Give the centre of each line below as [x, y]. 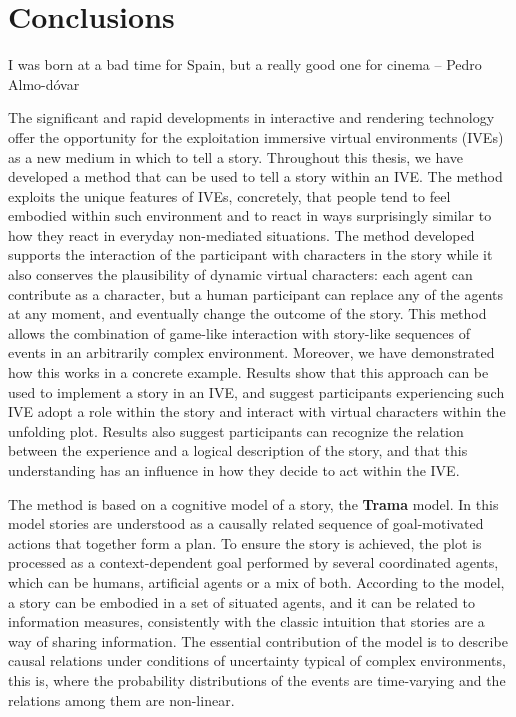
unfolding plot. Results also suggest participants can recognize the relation [236, 430]
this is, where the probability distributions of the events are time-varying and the [257, 679]
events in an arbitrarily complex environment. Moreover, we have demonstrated [251, 352]
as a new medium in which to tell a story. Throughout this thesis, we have [236, 156]
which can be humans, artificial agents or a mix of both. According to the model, [256, 581]
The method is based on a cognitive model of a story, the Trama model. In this [253, 503]
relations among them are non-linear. [121, 699]
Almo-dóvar [44, 83]
